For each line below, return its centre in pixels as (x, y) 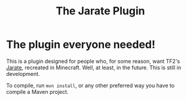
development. (23, 74)
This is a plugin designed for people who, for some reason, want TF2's (93, 61)
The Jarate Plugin (100, 11)
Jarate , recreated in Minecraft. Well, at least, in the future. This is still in (93, 68)
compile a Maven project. (37, 91)
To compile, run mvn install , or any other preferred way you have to (91, 85)
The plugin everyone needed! (81, 45)
